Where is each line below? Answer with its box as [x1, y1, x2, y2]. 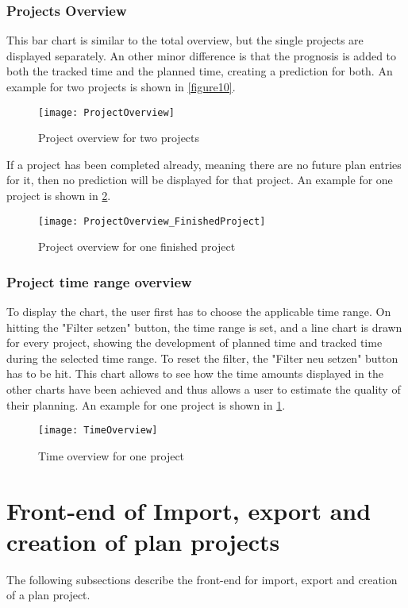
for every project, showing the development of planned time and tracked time [6, 334, 383, 351]
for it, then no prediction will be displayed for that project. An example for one [6, 171, 393, 188]
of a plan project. [6, 587, 90, 603]
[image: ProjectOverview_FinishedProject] [38, 215, 266, 227]
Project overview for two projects [38, 129, 200, 146]
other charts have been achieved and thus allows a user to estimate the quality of [6, 381, 401, 398]
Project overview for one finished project [38, 238, 236, 255]
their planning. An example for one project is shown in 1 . [6, 396, 286, 413]
